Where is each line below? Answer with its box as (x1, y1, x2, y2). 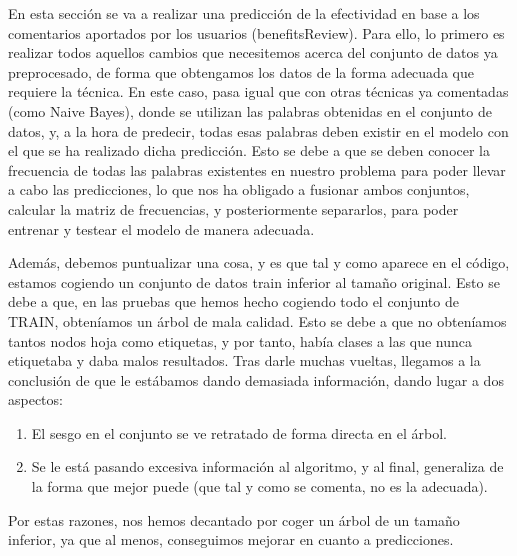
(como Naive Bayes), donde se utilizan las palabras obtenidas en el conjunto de (8, 100, 492, 121)
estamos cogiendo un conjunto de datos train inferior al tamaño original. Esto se (8, 271, 500, 292)
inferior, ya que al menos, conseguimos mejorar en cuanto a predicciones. (8, 529, 454, 550)
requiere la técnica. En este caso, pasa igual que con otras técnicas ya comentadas (8, 81, 509, 102)
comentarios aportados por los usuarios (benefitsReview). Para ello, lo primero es (8, 22, 505, 43)
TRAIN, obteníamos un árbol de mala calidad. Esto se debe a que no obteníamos (8, 310, 507, 331)
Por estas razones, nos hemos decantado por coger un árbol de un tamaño (8, 509, 460, 530)
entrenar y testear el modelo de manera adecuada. (8, 218, 315, 239)
